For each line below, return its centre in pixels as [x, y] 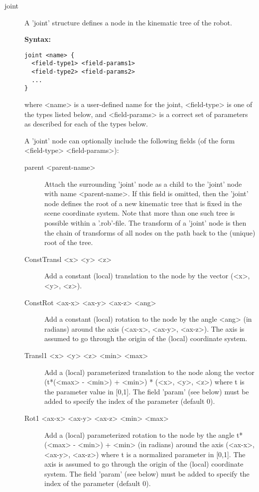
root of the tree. [69, 242]
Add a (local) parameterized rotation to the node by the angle [139, 434]
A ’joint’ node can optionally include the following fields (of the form [130, 140]
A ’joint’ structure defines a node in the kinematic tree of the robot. [128, 22]
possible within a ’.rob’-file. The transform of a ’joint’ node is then [145, 223]
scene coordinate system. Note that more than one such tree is [140, 213]
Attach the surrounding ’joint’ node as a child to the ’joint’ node [143, 184]
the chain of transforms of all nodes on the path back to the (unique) [150, 232]
